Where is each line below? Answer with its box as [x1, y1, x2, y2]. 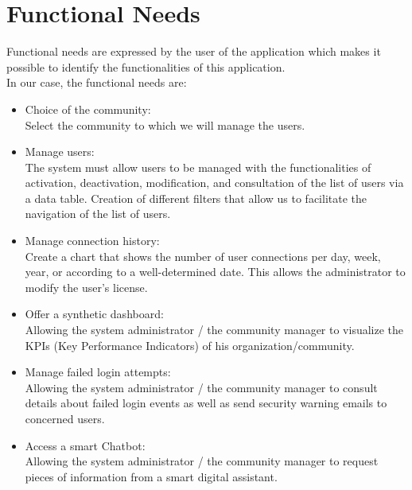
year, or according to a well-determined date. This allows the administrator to [25, 263, 406, 280]
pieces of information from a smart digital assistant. [25, 468, 278, 484]
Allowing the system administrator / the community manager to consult [25, 379, 378, 395]
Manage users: [25, 143, 95, 160]
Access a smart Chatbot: [25, 437, 146, 453]
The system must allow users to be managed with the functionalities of [25, 158, 371, 175]
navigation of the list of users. [25, 205, 171, 222]
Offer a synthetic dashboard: [25, 305, 164, 322]
